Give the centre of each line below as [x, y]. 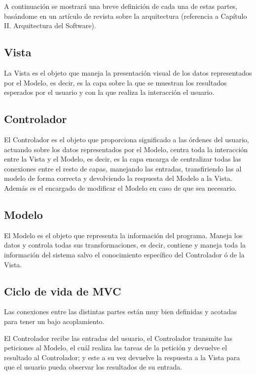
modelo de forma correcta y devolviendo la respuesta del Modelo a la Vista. [118, 178]
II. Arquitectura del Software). [50, 25]
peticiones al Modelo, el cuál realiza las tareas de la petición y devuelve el [116, 348]
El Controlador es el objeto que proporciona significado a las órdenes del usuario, [127, 139]
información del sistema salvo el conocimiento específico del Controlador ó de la [124, 254]
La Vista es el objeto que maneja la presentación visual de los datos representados [128, 72]
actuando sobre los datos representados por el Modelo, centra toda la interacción [126, 149]
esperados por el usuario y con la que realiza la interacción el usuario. [109, 92]
